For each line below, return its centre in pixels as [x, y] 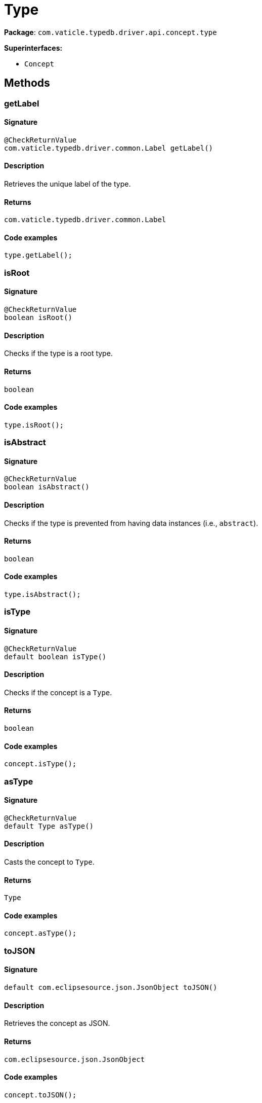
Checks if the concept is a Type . [58, 692]
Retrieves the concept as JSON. [57, 1023]
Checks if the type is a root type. [58, 353]
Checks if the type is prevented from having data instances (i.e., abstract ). [131, 523]
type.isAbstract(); [42, 594]
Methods [27, 83]
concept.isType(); [40, 764]
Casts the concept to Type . [49, 862]
